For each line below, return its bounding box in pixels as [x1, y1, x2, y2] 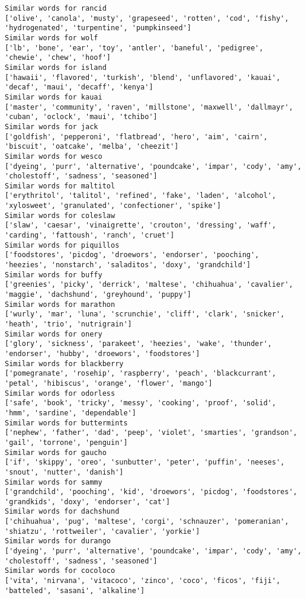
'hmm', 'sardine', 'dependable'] [5, 408, 136, 417]
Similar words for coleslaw [5, 211, 115, 220]
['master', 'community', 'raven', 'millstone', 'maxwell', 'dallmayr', [5, 102, 293, 111]
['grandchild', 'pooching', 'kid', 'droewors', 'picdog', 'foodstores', [5, 488, 297, 497]
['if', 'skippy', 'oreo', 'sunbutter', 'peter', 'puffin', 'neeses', [5, 458, 285, 467]
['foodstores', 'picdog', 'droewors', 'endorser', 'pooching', [5, 251, 259, 260]
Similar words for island [5, 63, 107, 72]
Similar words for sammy [5, 478, 102, 486]
